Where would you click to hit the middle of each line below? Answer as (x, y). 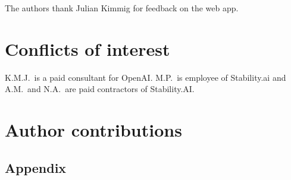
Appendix (36, 167)
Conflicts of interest (87, 48)
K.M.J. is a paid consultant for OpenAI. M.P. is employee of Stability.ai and (145, 77)
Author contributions (93, 130)
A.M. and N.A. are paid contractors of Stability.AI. (100, 89)
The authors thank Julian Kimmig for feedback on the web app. (122, 8)
